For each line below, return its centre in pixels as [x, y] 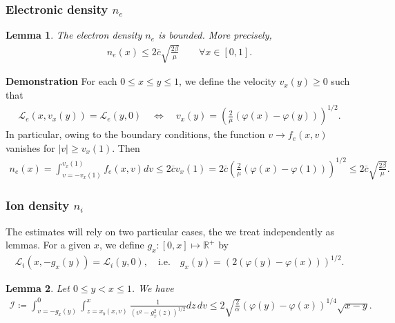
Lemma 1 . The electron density [74, 35]
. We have [153, 288]
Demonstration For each [61, 81]
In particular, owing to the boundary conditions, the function [135, 134]
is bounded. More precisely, [215, 35]
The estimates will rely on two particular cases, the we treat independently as [170, 231]
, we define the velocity [228, 81]
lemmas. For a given [48, 245]
